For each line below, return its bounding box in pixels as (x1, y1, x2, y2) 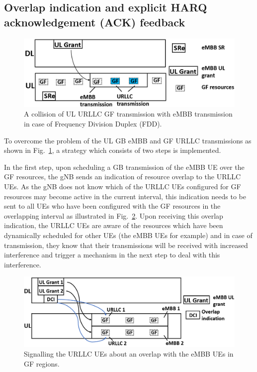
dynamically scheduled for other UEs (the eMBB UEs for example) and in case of (4, 230, 253, 241)
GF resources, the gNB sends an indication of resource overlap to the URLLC (4, 171, 241, 182)
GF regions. (24, 358, 60, 369)
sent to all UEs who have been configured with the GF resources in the (4, 201, 221, 211)
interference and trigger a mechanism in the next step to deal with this (4, 249, 220, 260)
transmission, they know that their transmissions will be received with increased (4, 240, 248, 250)
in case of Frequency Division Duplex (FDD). (24, 119, 162, 129)
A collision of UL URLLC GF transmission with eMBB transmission (24, 109, 233, 119)
